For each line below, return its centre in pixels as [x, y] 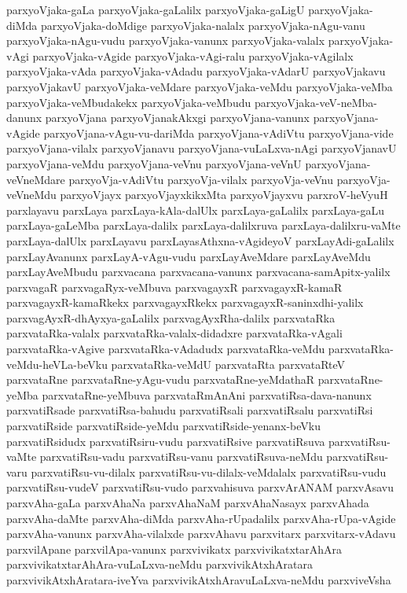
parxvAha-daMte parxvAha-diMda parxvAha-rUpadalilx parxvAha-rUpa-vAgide [201, 518]
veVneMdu [31, 195]
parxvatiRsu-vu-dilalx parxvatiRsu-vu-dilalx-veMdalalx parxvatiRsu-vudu [209, 471]
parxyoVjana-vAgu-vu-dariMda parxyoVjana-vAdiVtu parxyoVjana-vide [218, 133]
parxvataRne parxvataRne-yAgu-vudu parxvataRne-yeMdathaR [161, 379]
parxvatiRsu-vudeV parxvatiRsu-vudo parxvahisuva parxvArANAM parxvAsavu [200, 487]
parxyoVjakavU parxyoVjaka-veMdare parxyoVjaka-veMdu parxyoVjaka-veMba [200, 86]
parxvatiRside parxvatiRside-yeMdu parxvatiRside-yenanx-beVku [163, 426]
